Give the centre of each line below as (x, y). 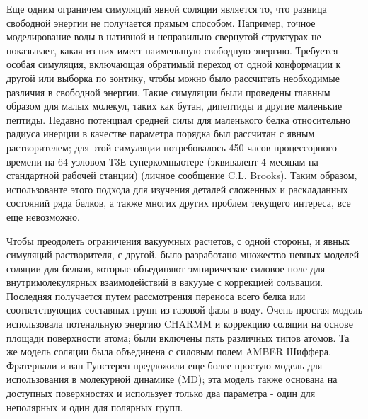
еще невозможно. (43, 216)
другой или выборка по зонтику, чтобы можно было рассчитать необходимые (173, 78)
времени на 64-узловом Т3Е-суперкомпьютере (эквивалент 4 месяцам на (162, 161)
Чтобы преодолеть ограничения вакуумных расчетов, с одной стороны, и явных (178, 240)
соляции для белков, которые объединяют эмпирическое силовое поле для (166, 268)
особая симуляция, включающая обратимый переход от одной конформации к (174, 64)
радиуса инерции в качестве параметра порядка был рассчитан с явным (161, 133)
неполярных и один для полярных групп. (95, 407)
